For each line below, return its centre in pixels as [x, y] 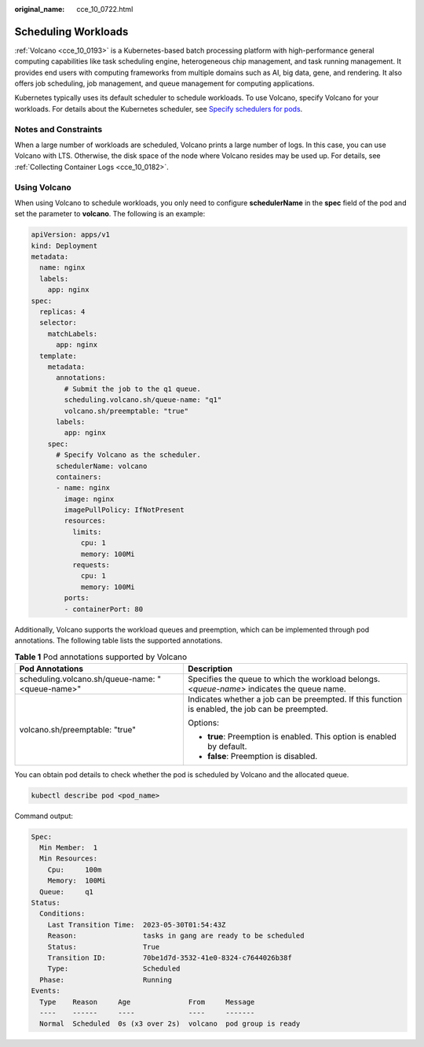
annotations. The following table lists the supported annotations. [119, 640]
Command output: [44, 816]
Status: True [104, 947]
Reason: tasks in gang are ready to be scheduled [176, 936]
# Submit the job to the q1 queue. [133, 389]
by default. [227, 746]
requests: [91, 565]
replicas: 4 [62, 312]
